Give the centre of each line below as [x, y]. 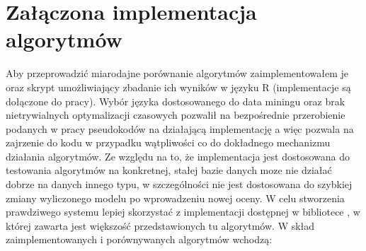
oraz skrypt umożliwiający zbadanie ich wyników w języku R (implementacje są [178, 87]
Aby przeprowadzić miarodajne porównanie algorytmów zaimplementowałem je [177, 73]
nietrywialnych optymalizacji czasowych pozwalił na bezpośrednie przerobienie [176, 115]
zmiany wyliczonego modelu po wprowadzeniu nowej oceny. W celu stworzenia [175, 198]
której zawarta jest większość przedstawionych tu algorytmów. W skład [160, 225]
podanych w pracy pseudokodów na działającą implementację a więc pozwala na [180, 128]
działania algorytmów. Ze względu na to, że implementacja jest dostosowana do [178, 156]
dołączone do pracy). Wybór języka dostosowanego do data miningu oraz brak [176, 101]
